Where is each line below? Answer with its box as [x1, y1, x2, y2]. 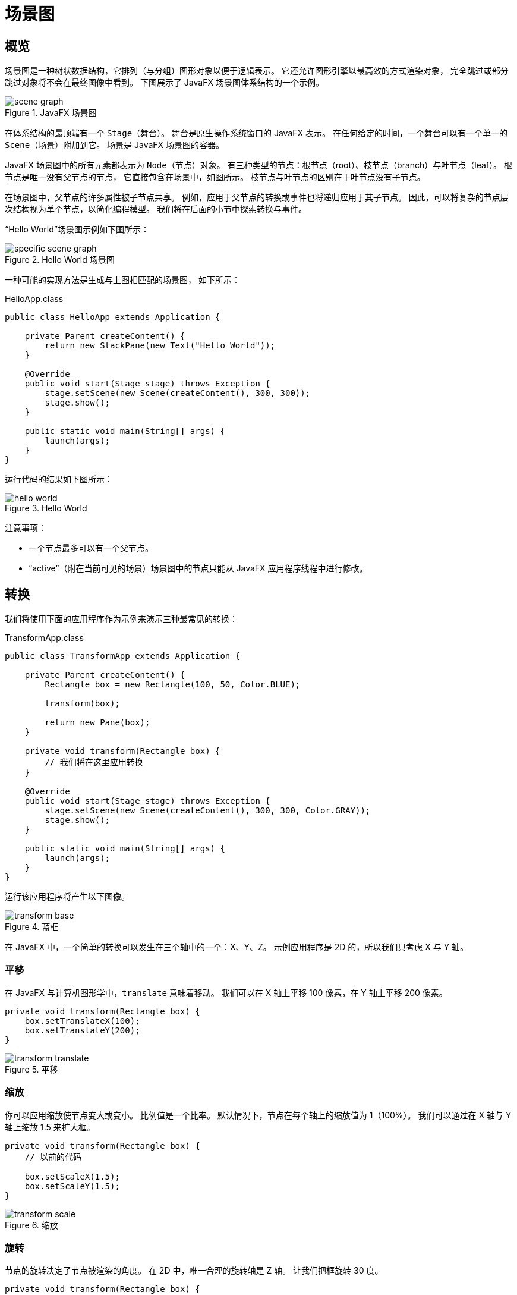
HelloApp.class [5, 294, 64, 304]
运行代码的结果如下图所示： [5, 474, 113, 485]
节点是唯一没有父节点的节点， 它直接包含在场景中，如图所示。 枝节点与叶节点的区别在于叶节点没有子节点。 [5, 172, 425, 183]
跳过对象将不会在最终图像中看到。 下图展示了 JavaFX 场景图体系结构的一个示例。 [5, 77, 324, 88]
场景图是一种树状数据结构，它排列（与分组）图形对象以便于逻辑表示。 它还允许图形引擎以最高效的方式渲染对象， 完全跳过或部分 [5, 65, 509, 76]
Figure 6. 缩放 [5, 1219, 58, 1230]
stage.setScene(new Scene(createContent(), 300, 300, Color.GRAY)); [45, 806, 371, 816]
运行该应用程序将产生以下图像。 [5, 891, 130, 902]
